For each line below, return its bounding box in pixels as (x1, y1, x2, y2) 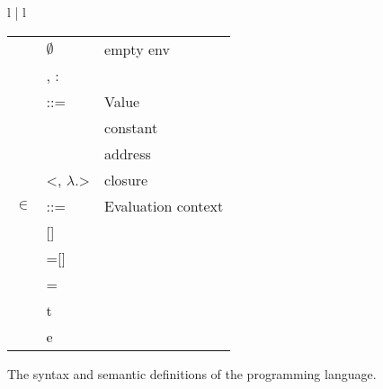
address (104, 142, 151, 164)
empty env (104, 38, 170, 59)
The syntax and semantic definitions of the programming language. (7, 364, 377, 383)
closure (104, 168, 148, 190)
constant (104, 116, 158, 138)
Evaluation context (104, 194, 224, 216)
